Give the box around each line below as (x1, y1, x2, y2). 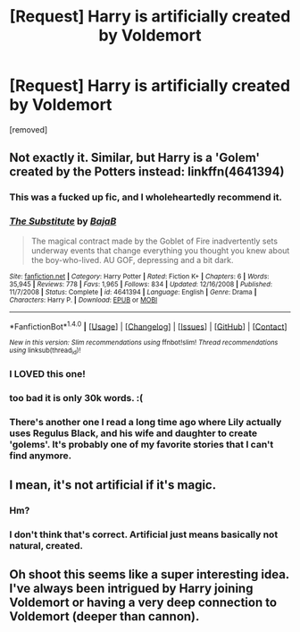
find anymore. (9, 449, 72, 462)
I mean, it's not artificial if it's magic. (9, 477, 217, 492)
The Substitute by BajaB (9, 215, 117, 227)
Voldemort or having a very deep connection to (9, 594, 278, 610)
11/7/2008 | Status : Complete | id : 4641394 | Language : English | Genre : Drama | (9, 287, 257, 296)
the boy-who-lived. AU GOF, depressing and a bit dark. (30, 254, 234, 265)
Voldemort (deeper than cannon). (9, 609, 200, 624)
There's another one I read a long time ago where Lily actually (9, 416, 282, 429)
